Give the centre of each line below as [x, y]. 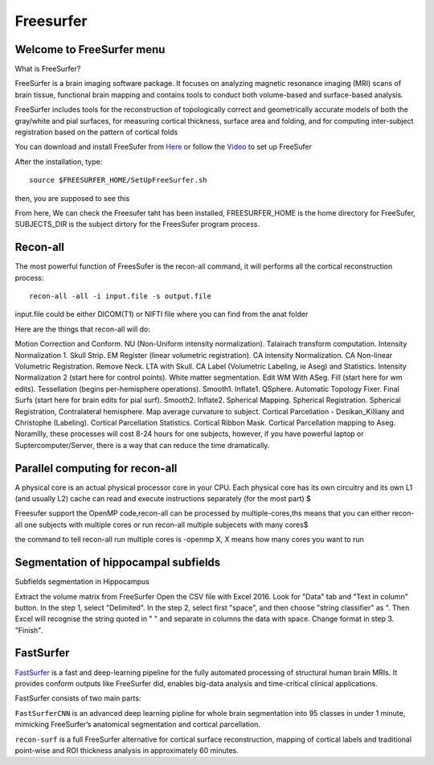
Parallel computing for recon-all [96, 468]
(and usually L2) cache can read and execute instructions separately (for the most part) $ [163, 499]
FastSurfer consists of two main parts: [78, 698]
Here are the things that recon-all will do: [82, 329]
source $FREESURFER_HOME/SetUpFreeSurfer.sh [119, 180]
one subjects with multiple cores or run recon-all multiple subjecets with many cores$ [166, 524]
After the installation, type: [59, 162]
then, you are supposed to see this [72, 198]
